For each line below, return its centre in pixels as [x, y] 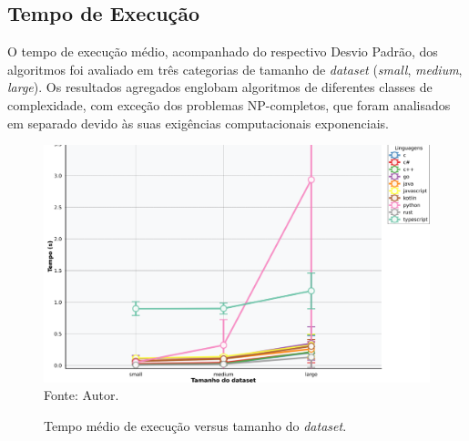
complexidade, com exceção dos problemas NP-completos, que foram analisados [229, 104]
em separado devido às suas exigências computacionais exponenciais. [198, 123]
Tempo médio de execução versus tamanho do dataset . [195, 425]
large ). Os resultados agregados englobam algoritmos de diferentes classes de [220, 87]
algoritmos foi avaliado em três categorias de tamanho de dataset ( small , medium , [235, 69]
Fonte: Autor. [82, 395]
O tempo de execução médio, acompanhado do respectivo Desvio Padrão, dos [223, 51]
